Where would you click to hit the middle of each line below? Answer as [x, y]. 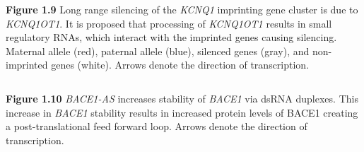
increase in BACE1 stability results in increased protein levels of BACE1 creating [182, 112]
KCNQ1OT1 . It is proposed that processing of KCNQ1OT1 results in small [169, 23]
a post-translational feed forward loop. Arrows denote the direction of [157, 126]
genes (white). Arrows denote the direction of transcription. [180, 65]
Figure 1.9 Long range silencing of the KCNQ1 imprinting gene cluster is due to [182, 9]
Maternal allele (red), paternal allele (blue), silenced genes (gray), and [158, 51]
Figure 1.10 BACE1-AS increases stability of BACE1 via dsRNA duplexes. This [182, 98]
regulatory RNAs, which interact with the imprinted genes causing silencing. [171, 37]
